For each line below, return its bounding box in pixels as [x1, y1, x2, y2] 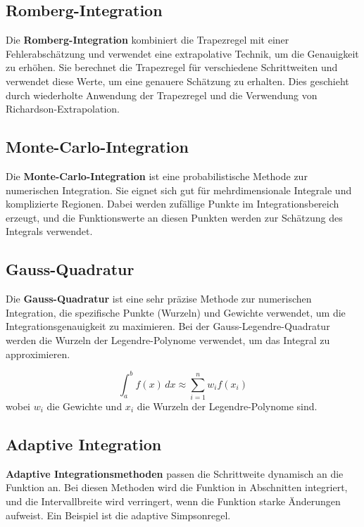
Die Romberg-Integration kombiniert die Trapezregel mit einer [6, 32, 289, 47]
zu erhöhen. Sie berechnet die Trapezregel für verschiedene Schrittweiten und [6, 60, 338, 75]
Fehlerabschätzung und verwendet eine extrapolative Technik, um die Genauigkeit [6, 46, 359, 61]
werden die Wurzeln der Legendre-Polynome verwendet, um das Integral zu [6, 332, 330, 347]
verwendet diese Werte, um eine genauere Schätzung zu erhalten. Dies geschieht [6, 73, 349, 88]
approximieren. [6, 346, 70, 361]
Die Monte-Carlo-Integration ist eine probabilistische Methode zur [6, 168, 308, 183]
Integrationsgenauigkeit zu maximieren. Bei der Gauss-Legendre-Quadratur [6, 319, 330, 334]
